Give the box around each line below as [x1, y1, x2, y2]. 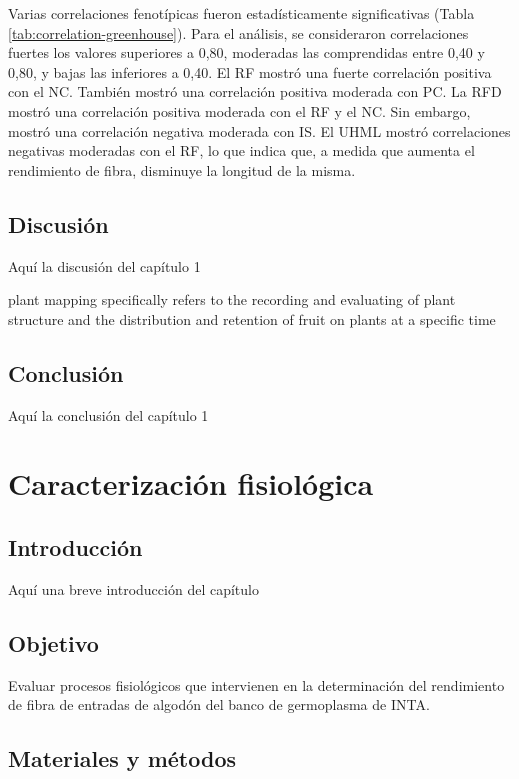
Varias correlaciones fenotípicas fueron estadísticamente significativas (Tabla [8, 3, 475, 23]
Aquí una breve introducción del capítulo [8, 578, 259, 599]
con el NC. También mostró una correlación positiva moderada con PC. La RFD [8, 81, 502, 102]
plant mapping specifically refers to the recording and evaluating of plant [8, 289, 456, 310]
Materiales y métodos [8, 743, 236, 774]
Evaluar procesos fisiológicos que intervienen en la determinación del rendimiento [8, 674, 505, 695]
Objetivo [8, 627, 99, 658]
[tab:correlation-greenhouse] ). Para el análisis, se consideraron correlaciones [8, 22, 469, 43]
